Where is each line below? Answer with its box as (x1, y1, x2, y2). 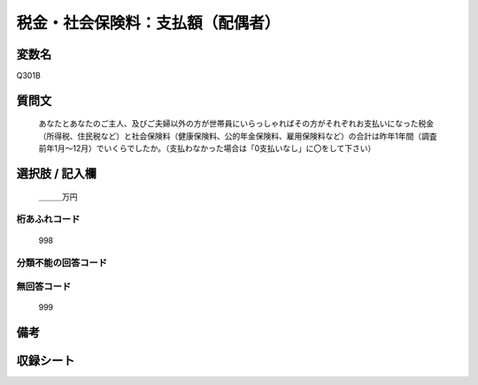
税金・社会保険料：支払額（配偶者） (16, 13, 281, 33)
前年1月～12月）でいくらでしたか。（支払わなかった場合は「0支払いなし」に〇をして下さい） (38, 143, 376, 154)
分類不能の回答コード (16, 257, 108, 269)
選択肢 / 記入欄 (16, 166, 97, 181)
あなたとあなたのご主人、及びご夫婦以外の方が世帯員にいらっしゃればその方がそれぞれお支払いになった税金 (38, 118, 434, 129)
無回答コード (16, 280, 72, 292)
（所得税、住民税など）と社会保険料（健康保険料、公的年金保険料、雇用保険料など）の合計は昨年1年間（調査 (38, 131, 437, 141)
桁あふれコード (16, 213, 81, 225)
